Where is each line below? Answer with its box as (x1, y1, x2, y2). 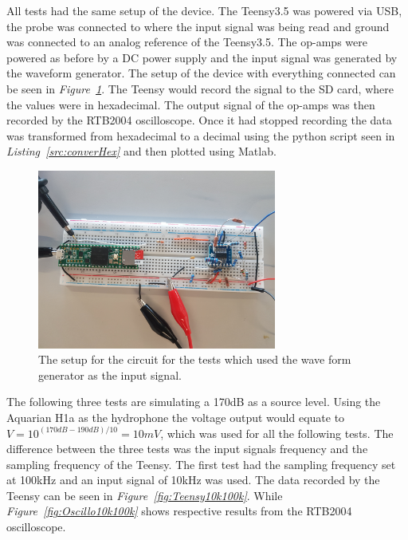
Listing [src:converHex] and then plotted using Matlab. (6, 143, 277, 160)
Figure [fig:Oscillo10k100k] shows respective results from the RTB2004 (6, 503, 352, 519)
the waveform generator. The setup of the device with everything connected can (6, 65, 396, 81)
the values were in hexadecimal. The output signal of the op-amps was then (6, 96, 375, 112)
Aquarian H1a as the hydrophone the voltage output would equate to (6, 408, 345, 425)
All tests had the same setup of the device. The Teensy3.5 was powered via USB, (6, 2, 402, 18)
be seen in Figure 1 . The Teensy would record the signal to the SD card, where (6, 80, 394, 97)
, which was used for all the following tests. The (160, 424, 394, 441)
